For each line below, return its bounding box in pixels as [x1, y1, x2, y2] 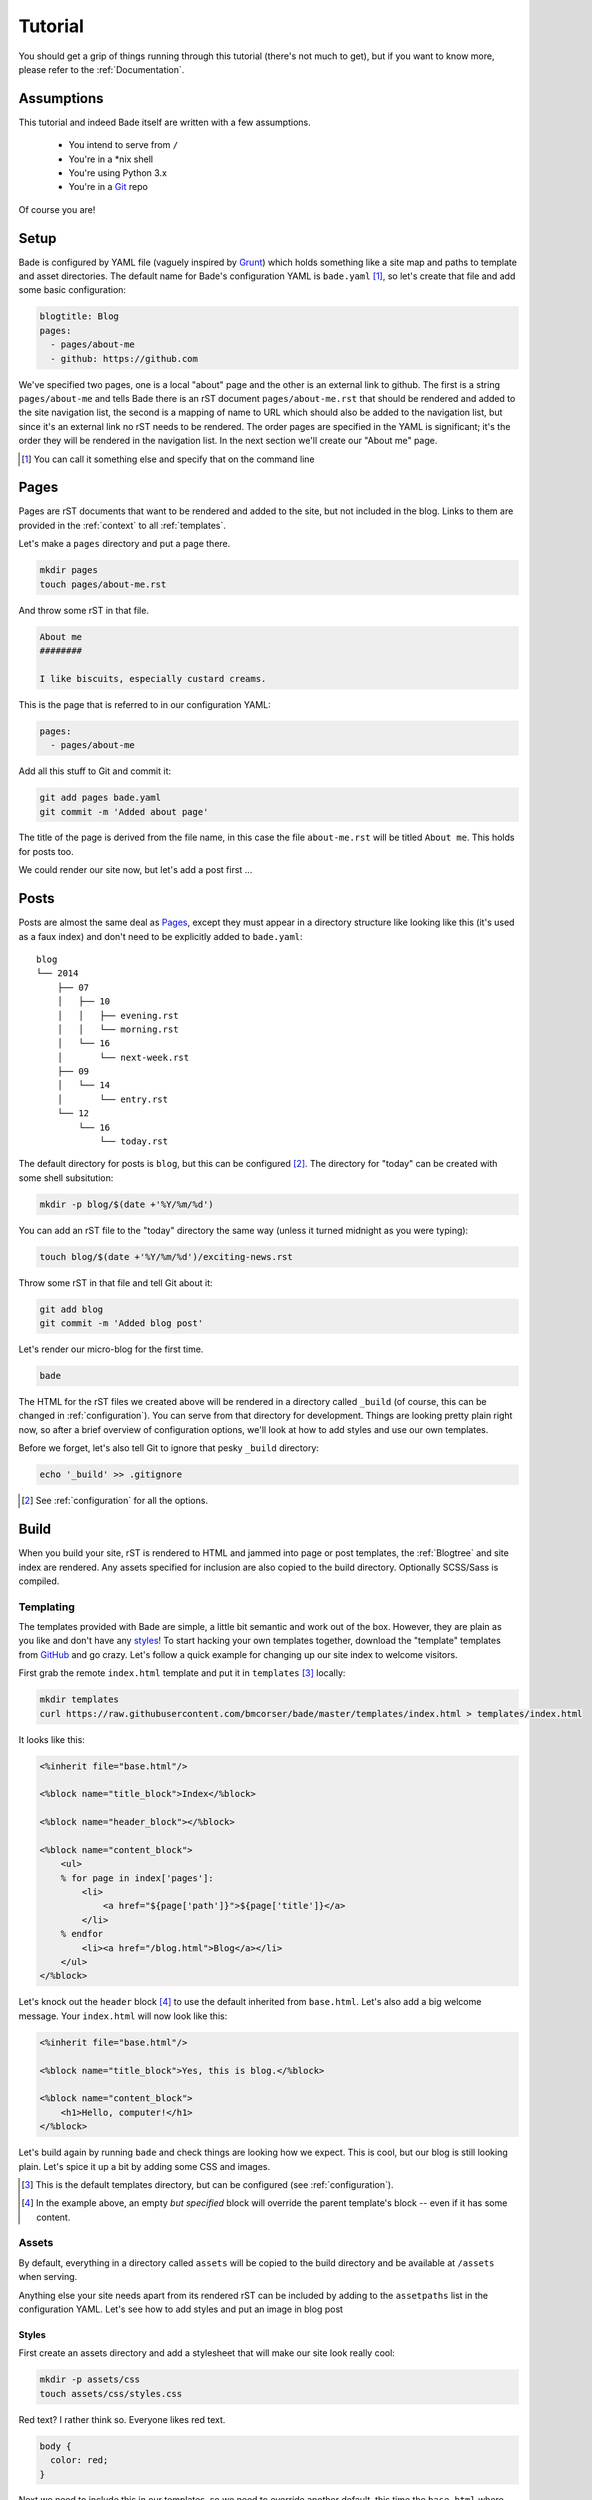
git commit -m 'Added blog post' [39, 1318, 204, 1329]
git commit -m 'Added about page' [39, 806, 209, 817]
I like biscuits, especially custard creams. [39, 673, 267, 684]
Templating [18, 1600, 75, 1614]
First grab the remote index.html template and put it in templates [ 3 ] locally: [18, 1667, 346, 1679]
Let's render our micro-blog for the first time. [18, 1343, 204, 1355]
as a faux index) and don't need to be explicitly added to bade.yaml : [18, 930, 304, 942]
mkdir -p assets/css [39, 2374, 140, 2385]
